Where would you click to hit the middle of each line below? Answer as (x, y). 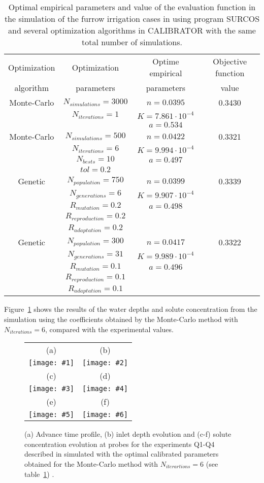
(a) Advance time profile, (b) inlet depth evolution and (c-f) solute (128, 434)
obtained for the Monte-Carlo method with (91, 464)
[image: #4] (105, 389)
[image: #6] (105, 415)
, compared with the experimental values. (109, 329)
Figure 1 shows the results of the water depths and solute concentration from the (131, 309)
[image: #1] (52, 363)
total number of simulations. (132, 42)
